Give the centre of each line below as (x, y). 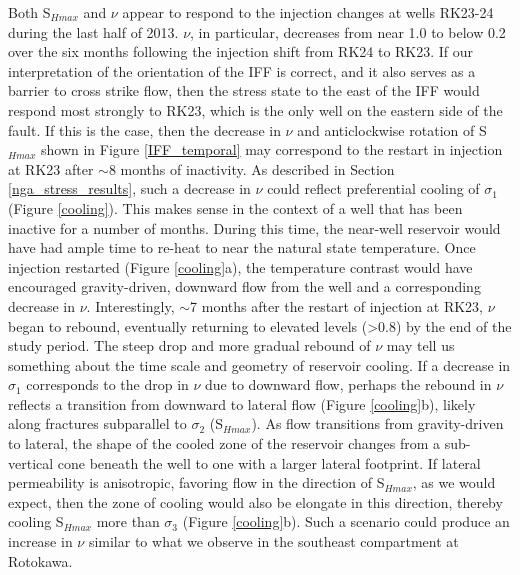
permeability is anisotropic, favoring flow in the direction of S (196, 482)
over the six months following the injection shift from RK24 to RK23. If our (241, 51)
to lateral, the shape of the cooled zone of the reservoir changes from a (224, 443)
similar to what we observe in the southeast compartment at (273, 541)
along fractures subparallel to (97, 423)
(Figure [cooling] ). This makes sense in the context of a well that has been (235, 207)
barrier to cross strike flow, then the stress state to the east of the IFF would (244, 90)
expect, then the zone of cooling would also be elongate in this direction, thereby (255, 501)
